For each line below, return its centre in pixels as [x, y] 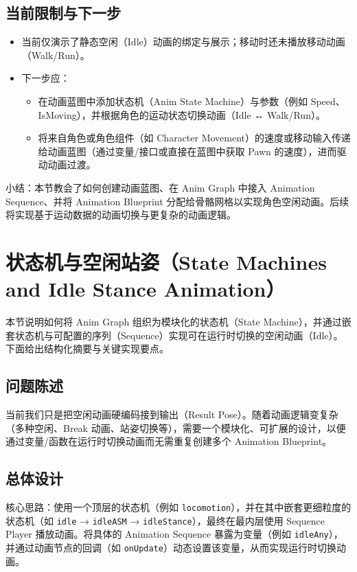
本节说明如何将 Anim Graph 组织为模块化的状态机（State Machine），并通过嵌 [178, 322]
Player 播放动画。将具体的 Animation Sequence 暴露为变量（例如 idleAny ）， [174, 534]
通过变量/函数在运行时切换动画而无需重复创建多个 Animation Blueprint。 [169, 441]
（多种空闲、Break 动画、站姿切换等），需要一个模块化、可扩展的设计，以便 [176, 427]
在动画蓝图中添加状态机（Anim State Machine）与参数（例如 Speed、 [192, 101]
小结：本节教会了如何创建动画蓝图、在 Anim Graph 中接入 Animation [160, 187]
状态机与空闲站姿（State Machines [166, 261]
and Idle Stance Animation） [146, 289]
